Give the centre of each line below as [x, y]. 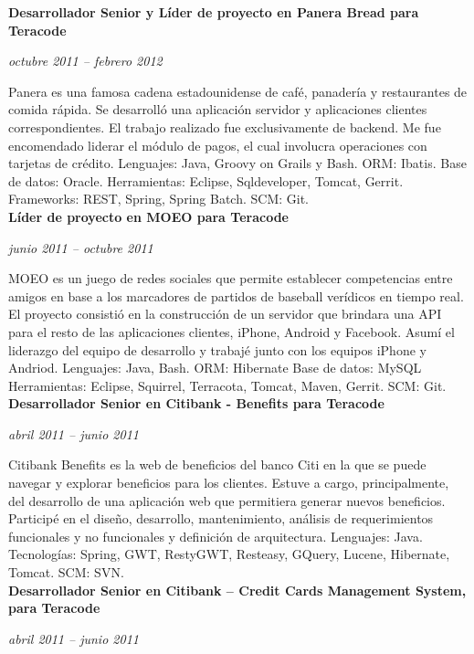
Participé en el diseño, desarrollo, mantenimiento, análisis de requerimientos [221, 518]
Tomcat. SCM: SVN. [66, 572]
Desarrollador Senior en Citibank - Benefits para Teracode [196, 403]
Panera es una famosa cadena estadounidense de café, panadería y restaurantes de [238, 91]
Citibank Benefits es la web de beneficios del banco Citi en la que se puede [217, 464]
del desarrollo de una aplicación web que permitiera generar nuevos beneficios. [227, 500]
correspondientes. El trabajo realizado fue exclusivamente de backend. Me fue [225, 127]
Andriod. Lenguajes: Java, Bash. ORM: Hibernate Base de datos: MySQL [215, 368]
